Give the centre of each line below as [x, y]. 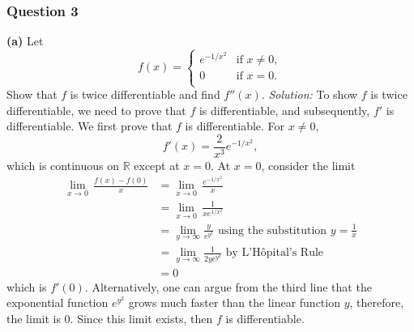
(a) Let [25, 41]
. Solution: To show [309, 94]
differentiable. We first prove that [90, 126]
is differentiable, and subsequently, [284, 110]
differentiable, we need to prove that [96, 110]
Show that [32, 94]
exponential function [58, 302]
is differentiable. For [235, 126]
